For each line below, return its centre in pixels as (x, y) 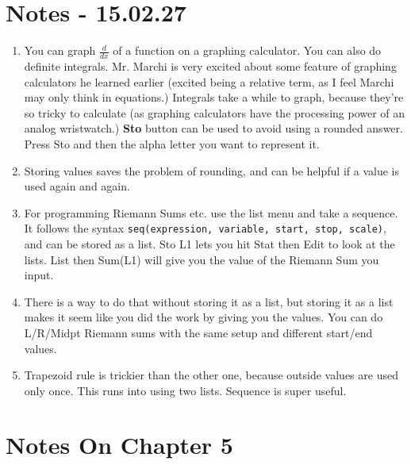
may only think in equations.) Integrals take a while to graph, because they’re (214, 97)
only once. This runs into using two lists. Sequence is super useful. (185, 390)
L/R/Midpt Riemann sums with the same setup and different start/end (198, 332)
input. (39, 275)
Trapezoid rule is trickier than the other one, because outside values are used (211, 375)
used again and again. (77, 186)
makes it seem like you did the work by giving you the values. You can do (204, 317)
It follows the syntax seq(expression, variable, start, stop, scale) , (205, 228)
